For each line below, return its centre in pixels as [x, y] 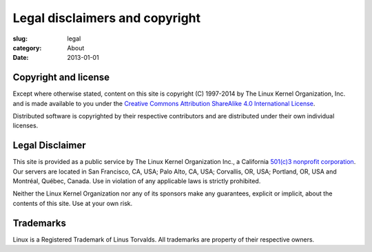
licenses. [25, 126]
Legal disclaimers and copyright [107, 18]
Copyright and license [61, 77]
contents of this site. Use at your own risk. [73, 203]
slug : [20, 39]
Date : [21, 58]
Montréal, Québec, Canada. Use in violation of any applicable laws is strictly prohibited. [137, 181]
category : [27, 48]
